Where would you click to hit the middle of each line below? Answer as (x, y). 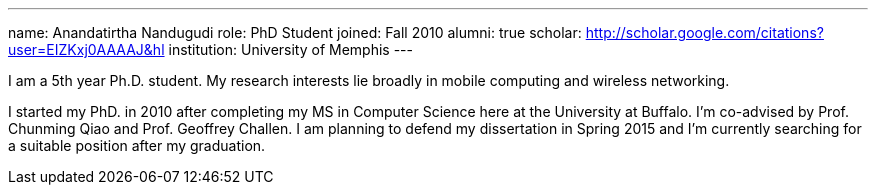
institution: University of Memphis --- (290, 49)
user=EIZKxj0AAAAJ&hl (86, 49)
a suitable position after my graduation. (137, 145)
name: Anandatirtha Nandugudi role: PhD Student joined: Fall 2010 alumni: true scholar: (295, 32)
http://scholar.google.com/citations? (704, 32)
